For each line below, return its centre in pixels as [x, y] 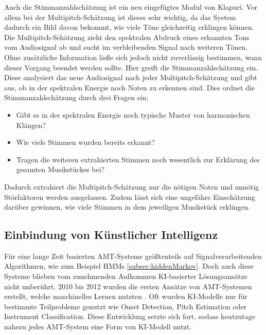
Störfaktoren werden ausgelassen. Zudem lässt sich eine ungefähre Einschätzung [130, 197]
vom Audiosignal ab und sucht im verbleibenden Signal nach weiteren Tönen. [126, 47]
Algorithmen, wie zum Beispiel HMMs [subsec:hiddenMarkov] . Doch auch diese [129, 266]
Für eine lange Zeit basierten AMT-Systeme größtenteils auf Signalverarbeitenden [133, 256]
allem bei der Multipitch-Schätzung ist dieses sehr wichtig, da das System [120, 17]
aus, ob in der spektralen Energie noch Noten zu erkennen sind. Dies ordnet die [130, 87]
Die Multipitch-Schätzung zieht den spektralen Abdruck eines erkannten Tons [127, 37]
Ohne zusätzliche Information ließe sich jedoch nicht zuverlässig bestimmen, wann [133, 57]
